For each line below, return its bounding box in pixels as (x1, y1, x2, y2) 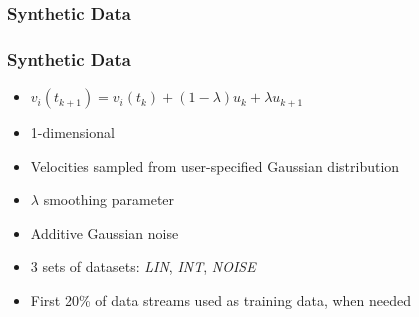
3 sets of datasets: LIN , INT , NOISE (30, 256, 256, 277)
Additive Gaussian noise (30, 222, 179, 243)
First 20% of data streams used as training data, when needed (30, 290, 412, 311)
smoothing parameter (43, 189, 175, 210)
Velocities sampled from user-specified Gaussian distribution (30, 155, 400, 176)
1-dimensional (30, 122, 115, 143)
